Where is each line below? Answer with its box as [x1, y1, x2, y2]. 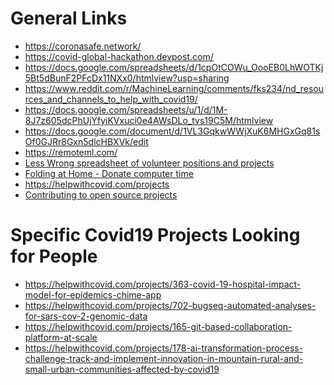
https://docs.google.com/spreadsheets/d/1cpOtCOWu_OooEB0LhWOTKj [24, 61, 324, 73]
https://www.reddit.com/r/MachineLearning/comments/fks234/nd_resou [24, 82, 325, 94]
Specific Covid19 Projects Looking [10, 224, 301, 247]
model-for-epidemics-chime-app [24, 288, 162, 301]
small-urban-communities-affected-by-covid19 [24, 363, 220, 375]
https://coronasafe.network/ [24, 40, 142, 52]
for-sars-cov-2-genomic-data [24, 310, 148, 322]
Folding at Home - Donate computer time [24, 167, 194, 179]
